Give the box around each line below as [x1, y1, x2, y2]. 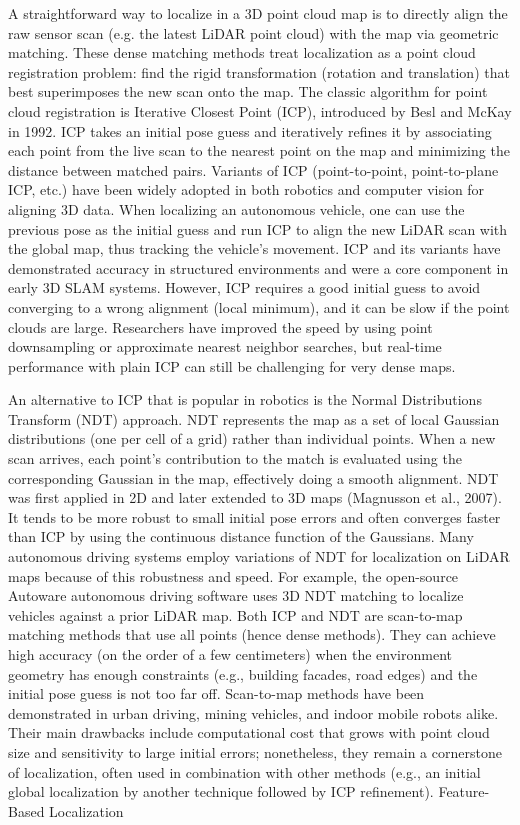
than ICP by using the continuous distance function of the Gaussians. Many [8, 526, 474, 547]
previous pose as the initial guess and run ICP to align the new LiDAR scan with [8, 218, 508, 239]
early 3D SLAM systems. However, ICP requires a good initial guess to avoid [8, 277, 481, 298]
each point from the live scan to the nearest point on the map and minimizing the [8, 140, 510, 161]
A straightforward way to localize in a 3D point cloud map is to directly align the [8, 3, 508, 23]
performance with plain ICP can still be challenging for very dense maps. [8, 355, 456, 376]
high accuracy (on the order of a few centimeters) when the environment [8, 644, 452, 664]
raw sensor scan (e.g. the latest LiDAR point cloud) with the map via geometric [8, 22, 499, 43]
